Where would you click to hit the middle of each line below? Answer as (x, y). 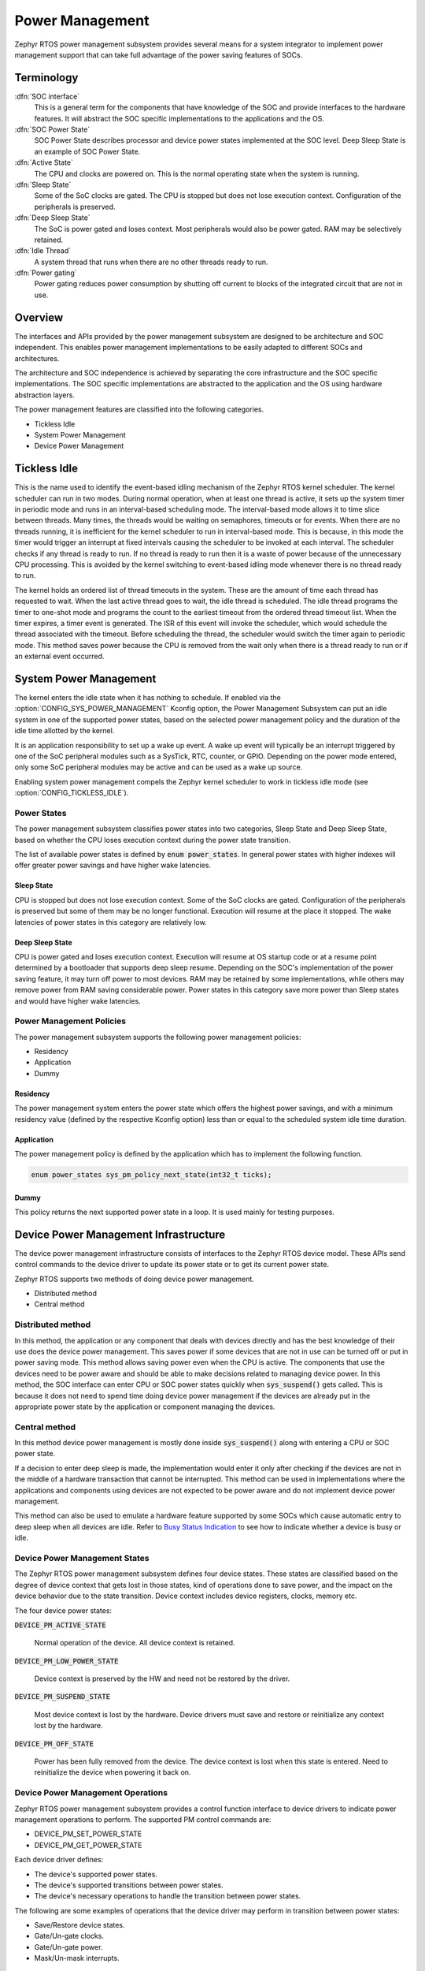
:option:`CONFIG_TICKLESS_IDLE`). (72, 793)
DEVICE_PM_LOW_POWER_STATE (67, 1661)
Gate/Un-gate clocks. (69, 1936)
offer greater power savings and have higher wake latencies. (113, 865)
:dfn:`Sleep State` (43, 184)
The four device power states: (63, 1610)
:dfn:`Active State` (44, 162)
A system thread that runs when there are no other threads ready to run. (151, 262)
